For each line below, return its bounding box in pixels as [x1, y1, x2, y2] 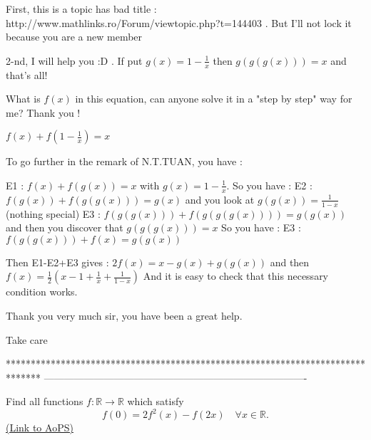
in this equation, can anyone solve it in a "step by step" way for [75, 91, 352, 106]
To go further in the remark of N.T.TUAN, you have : [6, 154, 243, 169]
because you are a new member [6, 29, 143, 44]
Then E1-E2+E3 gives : [6, 254, 109, 269]
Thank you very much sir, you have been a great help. [6, 308, 243, 323]
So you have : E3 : [221, 220, 301, 235]
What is [6, 91, 41, 106]
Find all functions [6, 394, 83, 409]
